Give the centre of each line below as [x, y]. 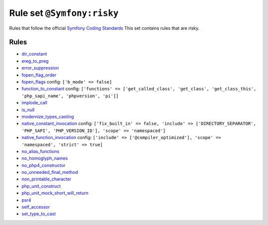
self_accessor [36, 207]
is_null [28, 110]
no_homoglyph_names [45, 158]
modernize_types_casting [48, 116]
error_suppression [40, 68]
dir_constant [34, 54]
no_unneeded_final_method [50, 172]
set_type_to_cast [39, 214]
